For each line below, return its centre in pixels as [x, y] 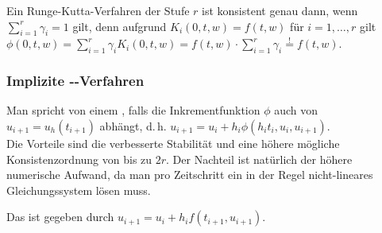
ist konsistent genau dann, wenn [280, 10]
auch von [296, 110]
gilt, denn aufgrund [120, 26]
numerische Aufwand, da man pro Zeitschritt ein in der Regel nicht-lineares [190, 175]
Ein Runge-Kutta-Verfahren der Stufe [98, 10]
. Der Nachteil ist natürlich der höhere [259, 159]
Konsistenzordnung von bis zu [79, 159]
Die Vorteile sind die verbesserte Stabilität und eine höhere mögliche [173, 143]
